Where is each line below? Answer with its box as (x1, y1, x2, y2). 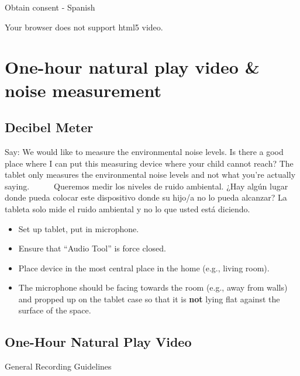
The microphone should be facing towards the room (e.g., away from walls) (18, 281, 288, 294)
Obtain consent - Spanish (5, 1, 95, 13)
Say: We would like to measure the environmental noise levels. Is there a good (5, 145, 284, 157)
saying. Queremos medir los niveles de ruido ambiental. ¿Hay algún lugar (5, 180, 288, 192)
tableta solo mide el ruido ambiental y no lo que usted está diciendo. (5, 202, 250, 215)
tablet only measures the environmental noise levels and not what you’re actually (5, 168, 296, 181)
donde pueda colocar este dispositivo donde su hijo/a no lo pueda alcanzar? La (5, 191, 287, 203)
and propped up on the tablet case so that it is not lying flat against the (18, 292, 280, 305)
